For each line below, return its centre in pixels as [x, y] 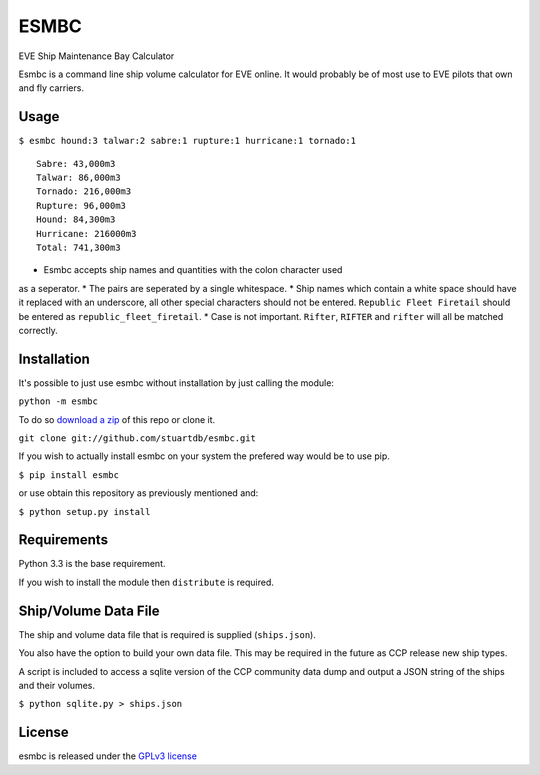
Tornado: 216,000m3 [84, 191]
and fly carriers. [51, 88]
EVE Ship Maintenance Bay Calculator [96, 56]
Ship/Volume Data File [89, 610]
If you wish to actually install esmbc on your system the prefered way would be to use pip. [204, 456]
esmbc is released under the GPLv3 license [107, 756]
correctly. [38, 330]
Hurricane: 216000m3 [86, 233]
